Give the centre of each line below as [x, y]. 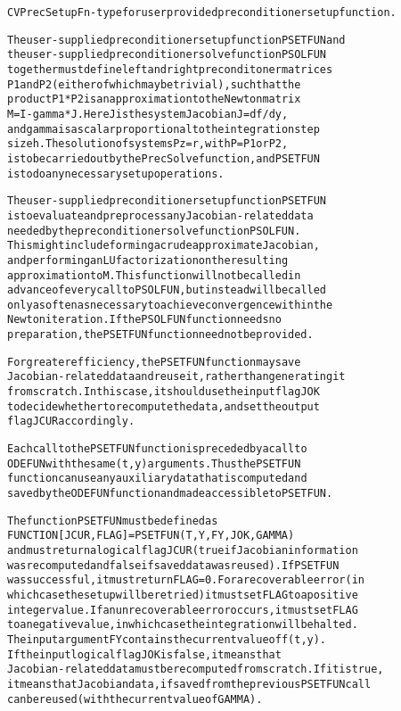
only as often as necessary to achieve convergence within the [170, 305]
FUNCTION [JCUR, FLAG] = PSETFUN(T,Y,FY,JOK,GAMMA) [151, 536]
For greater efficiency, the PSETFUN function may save [154, 362]
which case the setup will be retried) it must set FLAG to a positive [183, 595]
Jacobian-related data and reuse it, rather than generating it [176, 377]
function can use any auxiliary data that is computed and [157, 479]
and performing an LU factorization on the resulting [148, 260]
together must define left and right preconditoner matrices [170, 69]
